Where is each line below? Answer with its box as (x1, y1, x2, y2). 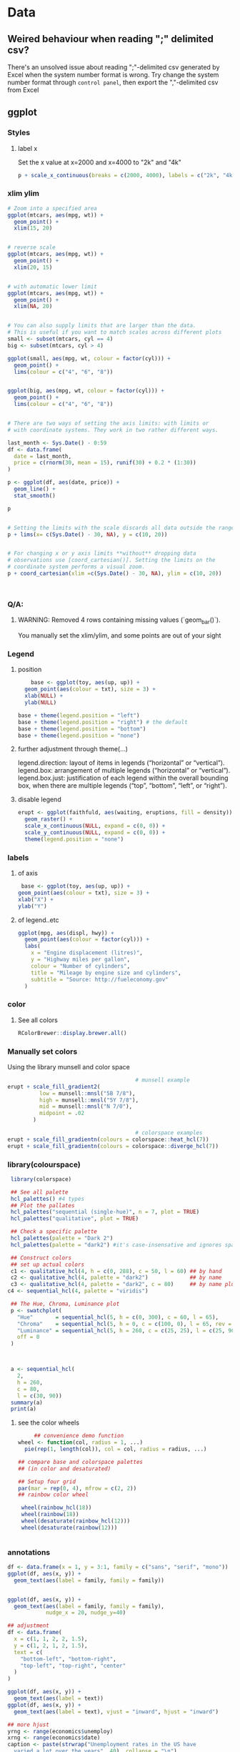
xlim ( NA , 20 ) (14, 303, 53, 310)
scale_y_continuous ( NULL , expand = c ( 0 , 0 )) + (24, 829, 166, 836)
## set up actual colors (10, 1261, 84, 1268)
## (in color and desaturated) (17, 1465, 111, 1473)
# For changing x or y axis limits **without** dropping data (7, 550, 196, 558)
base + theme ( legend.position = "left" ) (17, 712, 140, 719)
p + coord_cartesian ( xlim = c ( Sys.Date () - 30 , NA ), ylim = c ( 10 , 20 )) (7, 570, 222, 578)
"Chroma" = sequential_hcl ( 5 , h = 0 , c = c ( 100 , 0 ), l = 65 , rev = (16, 1320, 232, 1327)
